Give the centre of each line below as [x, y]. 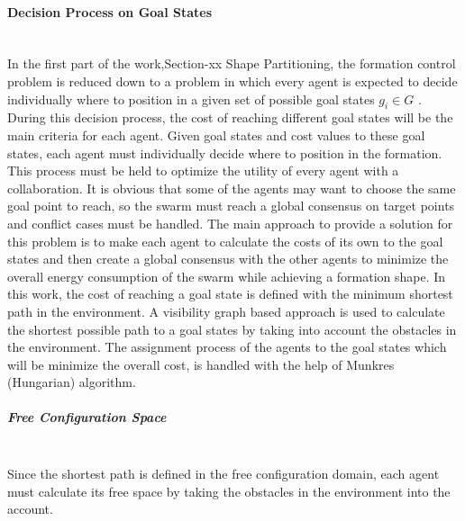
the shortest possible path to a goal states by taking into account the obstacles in [232, 329]
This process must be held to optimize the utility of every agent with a [203, 171]
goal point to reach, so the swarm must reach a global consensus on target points [231, 206]
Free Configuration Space [87, 417]
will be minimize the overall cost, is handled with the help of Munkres [201, 364]
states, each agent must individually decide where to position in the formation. [225, 153]
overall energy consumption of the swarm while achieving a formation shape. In [227, 276]
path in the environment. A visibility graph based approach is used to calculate [226, 311]
